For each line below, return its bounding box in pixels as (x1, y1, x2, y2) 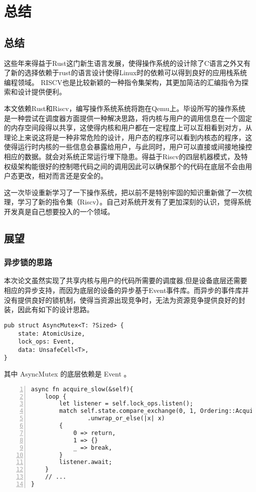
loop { (45, 393, 66, 400)
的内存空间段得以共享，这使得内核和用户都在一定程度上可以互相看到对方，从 (4, 122, 252, 133)
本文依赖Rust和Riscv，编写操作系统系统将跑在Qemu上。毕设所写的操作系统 (4, 103, 246, 113)
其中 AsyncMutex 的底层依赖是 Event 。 (4, 369, 131, 379)
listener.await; (59, 459, 112, 466)
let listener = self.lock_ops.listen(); (59, 400, 193, 407)
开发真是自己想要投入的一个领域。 (4, 206, 114, 216)
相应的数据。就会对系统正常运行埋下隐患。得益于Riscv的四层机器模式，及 (4, 151, 241, 161)
